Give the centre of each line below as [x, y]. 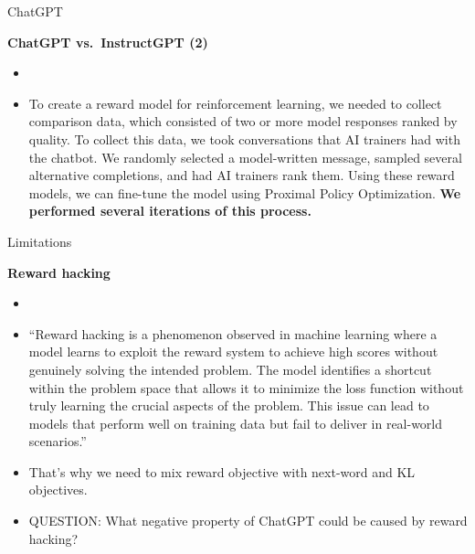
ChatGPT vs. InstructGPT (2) [108, 42]
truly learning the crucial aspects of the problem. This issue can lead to [229, 405]
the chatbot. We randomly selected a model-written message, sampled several [245, 157]
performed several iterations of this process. [170, 211]
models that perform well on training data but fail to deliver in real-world [236, 423]
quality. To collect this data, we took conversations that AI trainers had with [244, 138]
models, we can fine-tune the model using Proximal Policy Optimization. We [245, 192]
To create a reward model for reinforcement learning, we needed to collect [235, 103]
